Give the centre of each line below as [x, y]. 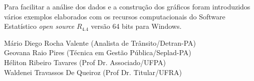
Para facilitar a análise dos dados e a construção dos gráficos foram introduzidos [127, 6]
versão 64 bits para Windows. [136, 26]
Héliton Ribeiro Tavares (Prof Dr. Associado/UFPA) [85, 62]
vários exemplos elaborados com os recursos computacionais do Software [115, 16]
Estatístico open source [39, 26]
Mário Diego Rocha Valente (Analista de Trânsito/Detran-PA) [100, 42]
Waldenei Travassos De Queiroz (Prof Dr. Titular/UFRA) [93, 72]
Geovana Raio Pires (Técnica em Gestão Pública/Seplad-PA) [98, 52]
